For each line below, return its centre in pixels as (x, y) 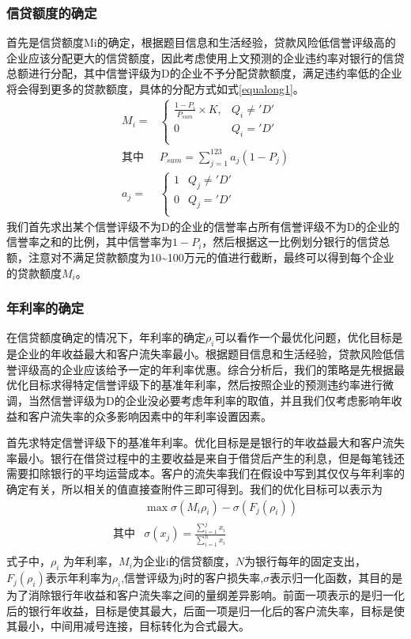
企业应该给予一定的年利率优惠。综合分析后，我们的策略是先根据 (227, 369)
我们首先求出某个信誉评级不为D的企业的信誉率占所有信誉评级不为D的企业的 (203, 226)
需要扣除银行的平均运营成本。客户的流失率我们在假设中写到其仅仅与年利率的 (205, 473)
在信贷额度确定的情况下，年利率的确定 (106, 337)
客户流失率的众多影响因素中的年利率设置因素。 (150, 416)
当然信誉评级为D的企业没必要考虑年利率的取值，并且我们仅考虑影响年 (209, 400)
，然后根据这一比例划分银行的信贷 (290, 242)
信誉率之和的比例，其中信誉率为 (89, 242)
